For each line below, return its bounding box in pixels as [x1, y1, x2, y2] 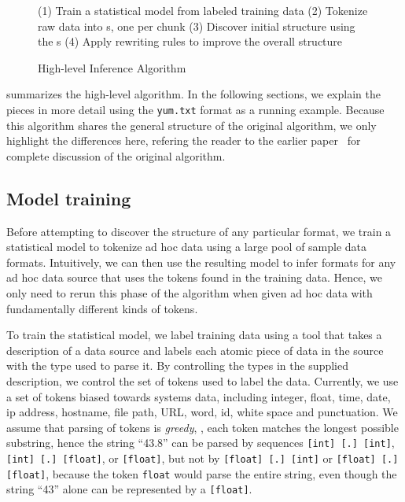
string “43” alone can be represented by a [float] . [6, 481, 252, 497]
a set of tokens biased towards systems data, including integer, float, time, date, [6, 388, 391, 404]
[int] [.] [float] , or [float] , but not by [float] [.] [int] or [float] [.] [6, 449, 399, 466]
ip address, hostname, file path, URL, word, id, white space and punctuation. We [6, 404, 398, 420]
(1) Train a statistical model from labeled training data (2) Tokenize [38, 2, 368, 18]
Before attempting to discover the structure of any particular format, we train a [6, 223, 392, 239]
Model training [6, 186, 131, 210]
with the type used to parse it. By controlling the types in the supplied [6, 357, 348, 374]
